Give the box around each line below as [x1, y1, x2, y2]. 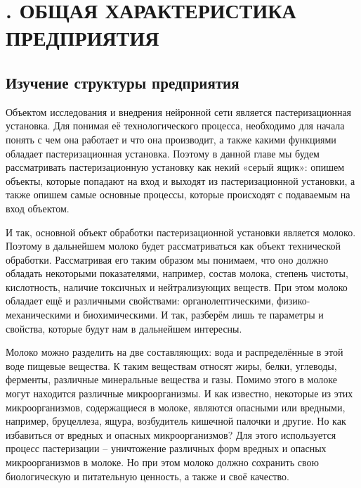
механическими [6, 307, 72, 322]
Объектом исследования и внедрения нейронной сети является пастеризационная [6, 104, 352, 119]
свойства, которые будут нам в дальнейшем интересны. [6, 321, 242, 335]
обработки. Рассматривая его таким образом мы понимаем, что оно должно [6, 252, 329, 267]
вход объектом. [6, 200, 70, 215]
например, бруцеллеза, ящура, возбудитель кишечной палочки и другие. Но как [6, 413, 346, 428]
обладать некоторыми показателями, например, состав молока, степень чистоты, [6, 266, 348, 281]
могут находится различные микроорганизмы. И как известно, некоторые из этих [6, 386, 353, 401]
